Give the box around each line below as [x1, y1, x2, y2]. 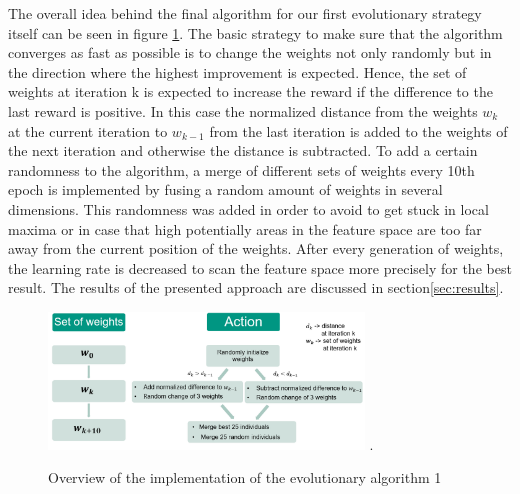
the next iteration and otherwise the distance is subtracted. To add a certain [8, 140, 478, 161]
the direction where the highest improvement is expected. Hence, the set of [8, 61, 467, 82]
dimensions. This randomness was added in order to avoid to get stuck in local [8, 198, 489, 219]
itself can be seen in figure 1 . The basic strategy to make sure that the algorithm [8, 22, 503, 43]
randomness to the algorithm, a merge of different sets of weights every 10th [8, 159, 475, 180]
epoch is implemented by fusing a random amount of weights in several [8, 179, 443, 200]
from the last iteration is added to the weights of [209, 120, 508, 141]
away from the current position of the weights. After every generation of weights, [8, 238, 504, 259]
